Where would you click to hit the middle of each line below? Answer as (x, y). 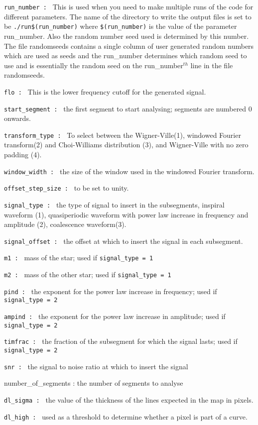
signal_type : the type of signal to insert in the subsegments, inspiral (114, 204)
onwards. (17, 118)
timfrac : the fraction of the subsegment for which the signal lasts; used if (121, 341)
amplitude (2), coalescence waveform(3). (65, 224)
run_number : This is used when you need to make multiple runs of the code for (129, 6)
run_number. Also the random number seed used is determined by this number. (127, 36)
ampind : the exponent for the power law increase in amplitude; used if (115, 316)
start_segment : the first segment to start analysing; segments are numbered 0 (128, 108)
